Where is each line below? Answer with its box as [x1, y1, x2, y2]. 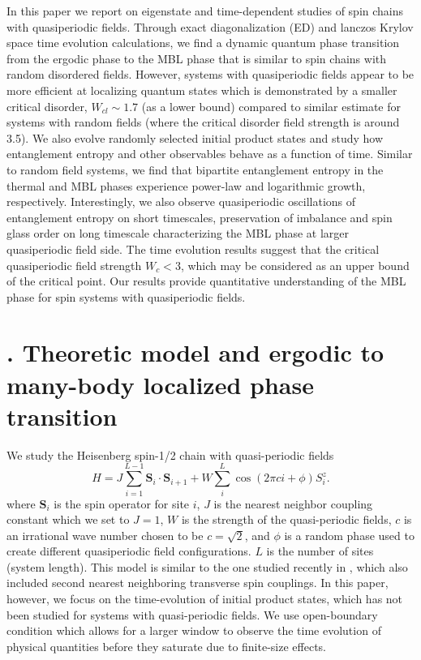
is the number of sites [266, 542, 374, 559]
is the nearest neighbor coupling [213, 495, 373, 512]
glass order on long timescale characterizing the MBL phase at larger [6, 225, 350, 242]
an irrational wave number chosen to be [6, 526, 204, 543]
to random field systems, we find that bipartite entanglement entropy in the [6, 161, 384, 178]
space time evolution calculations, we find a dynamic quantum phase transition [6, 34, 400, 51]
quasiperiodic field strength [6, 256, 142, 273]
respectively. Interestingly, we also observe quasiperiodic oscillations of [6, 193, 356, 210]
